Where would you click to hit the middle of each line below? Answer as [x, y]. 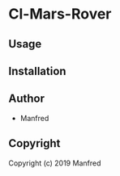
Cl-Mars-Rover [60, 14]
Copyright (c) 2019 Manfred [55, 163]
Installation [37, 71]
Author [26, 99]
